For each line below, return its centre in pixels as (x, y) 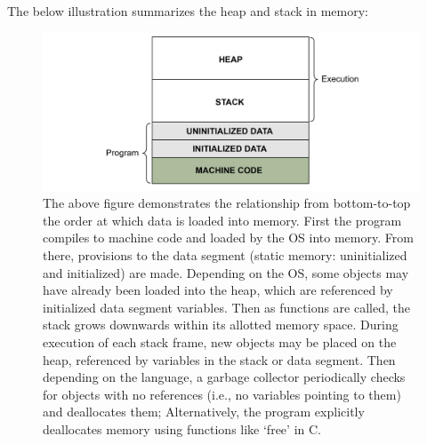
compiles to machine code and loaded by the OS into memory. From (228, 238)
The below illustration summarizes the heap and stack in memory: (188, 11)
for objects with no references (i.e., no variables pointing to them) (222, 394)
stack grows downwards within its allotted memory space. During (221, 325)
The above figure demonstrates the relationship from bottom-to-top (227, 203)
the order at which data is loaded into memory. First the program (222, 220)
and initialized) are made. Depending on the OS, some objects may (226, 272)
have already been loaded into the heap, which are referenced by (218, 290)
